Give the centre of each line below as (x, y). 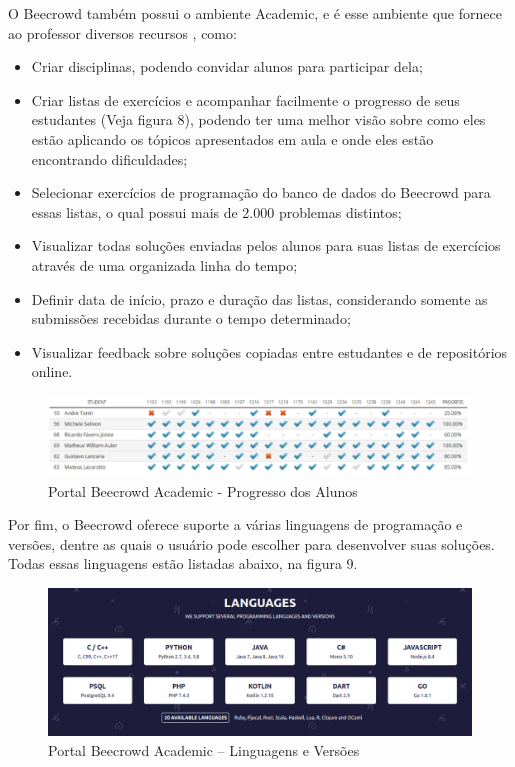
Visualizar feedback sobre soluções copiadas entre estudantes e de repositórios (269, 351)
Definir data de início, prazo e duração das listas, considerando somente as (259, 298)
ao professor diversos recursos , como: (122, 32)
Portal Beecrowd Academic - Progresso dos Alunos (203, 490)
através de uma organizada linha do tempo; (164, 264)
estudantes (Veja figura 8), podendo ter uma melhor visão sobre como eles (258, 119)
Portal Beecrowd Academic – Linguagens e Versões (204, 749)
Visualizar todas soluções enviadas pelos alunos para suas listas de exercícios (266, 245)
